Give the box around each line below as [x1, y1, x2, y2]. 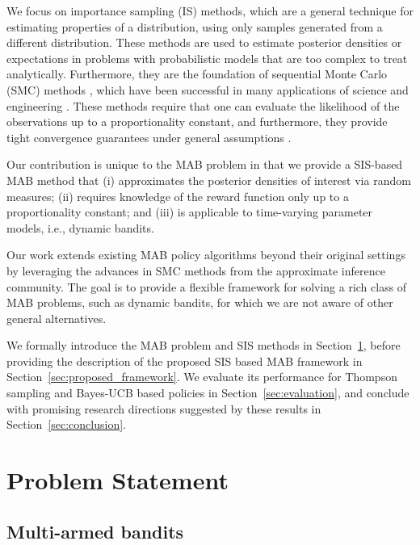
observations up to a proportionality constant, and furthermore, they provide [6, 113, 388, 130]
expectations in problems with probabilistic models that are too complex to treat [6, 49, 408, 66]
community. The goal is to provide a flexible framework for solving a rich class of [6, 278, 407, 295]
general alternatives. [6, 309, 107, 326]
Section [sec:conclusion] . [6, 416, 126, 433]
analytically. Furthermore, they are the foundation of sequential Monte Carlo [6, 65, 388, 82]
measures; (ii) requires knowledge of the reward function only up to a [6, 187, 349, 204]
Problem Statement [6, 463, 229, 497]
